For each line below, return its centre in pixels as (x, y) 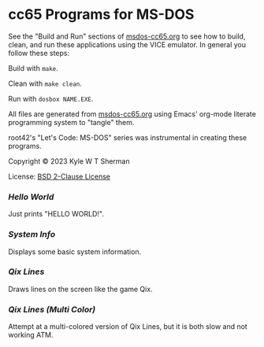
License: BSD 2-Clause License (59, 176)
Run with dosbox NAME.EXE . (51, 98)
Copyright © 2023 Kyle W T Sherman (69, 161)
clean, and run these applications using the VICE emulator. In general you (127, 44)
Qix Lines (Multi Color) (52, 309)
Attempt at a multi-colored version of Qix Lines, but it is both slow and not (128, 327)
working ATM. (31, 335)
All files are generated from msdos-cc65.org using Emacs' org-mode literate (132, 114)
